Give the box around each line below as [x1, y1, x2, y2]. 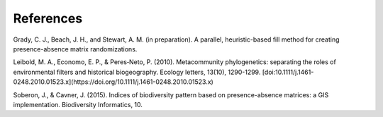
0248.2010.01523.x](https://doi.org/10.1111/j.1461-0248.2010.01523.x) [13, 78, 214, 86]
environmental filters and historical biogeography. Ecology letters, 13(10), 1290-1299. [13, 68, 261, 76]
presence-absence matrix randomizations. [13, 44, 138, 53]
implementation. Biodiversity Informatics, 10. [13, 100, 143, 109]
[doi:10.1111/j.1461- [262, 68, 314, 76]
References [13, 11, 83, 26]
